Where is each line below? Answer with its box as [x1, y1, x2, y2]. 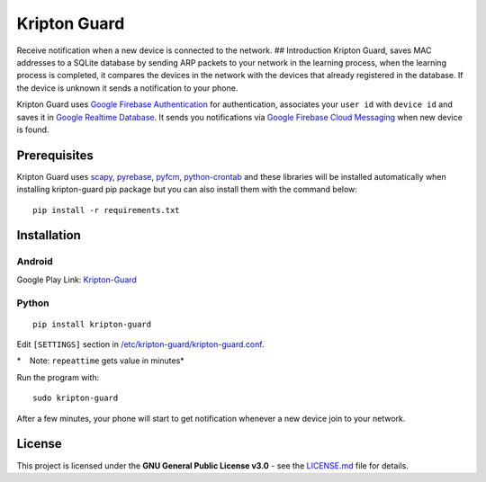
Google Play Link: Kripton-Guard [16, 274, 137, 285]
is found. [16, 124, 49, 135]
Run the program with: [16, 371, 100, 382]
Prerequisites [16, 147, 94, 163]
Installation [16, 228, 81, 243]
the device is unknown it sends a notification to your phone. [16, 82, 238, 94]
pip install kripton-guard [32, 319, 152, 329]
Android [16, 255, 53, 268]
